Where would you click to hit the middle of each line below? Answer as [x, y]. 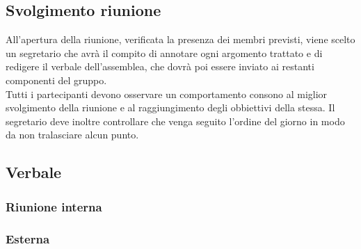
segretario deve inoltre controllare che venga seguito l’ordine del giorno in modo [175, 121]
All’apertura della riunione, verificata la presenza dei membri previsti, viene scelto [180, 39]
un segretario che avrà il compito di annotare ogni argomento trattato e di [164, 53]
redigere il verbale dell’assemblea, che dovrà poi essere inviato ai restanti [160, 66]
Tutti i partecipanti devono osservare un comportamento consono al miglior [167, 94]
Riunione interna [54, 206]
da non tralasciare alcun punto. [72, 135]
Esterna [28, 238]
